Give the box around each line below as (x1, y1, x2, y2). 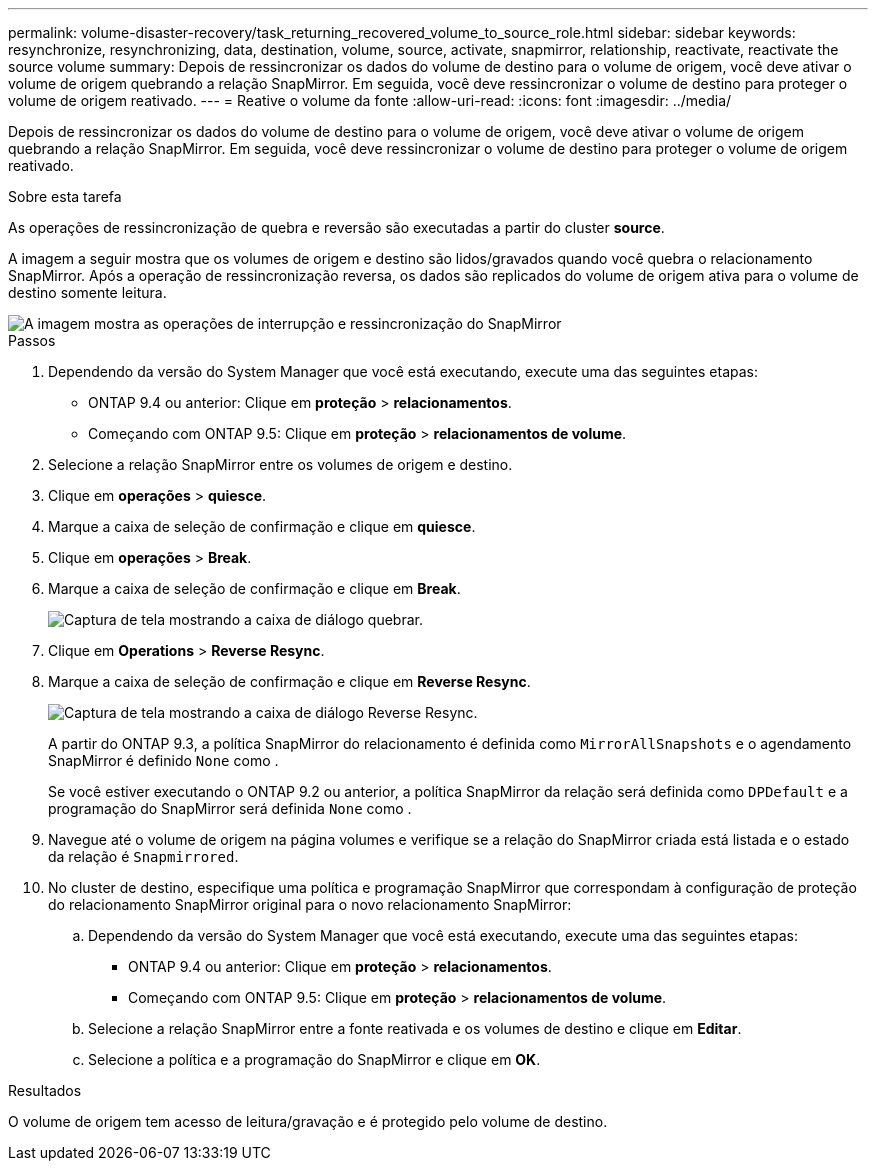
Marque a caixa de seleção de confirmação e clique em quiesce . (48, 518, 476, 535)
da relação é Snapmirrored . (48, 848, 239, 865)
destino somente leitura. (8, 284, 167, 301)
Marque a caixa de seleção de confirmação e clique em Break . (48, 580, 461, 597)
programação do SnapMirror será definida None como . (48, 800, 412, 817)
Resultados (8, 1082, 82, 1099)
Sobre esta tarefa (8, 188, 122, 205)
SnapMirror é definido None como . (48, 752, 279, 769)
